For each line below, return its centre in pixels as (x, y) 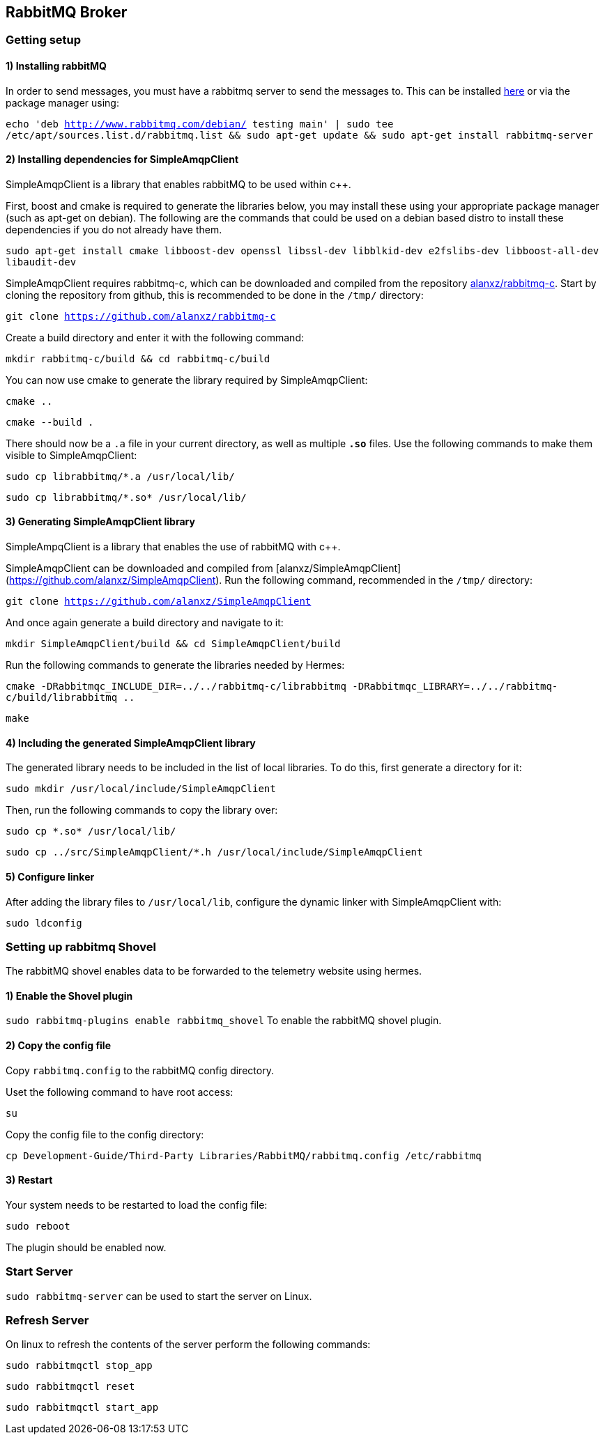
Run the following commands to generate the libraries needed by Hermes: (175, 665)
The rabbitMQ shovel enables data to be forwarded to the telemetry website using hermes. (214, 971)
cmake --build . (50, 422)
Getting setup (44, 40)
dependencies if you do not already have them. (114, 229)
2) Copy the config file (58, 1046)
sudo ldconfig (44, 923)
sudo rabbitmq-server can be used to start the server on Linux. (159, 1296)
